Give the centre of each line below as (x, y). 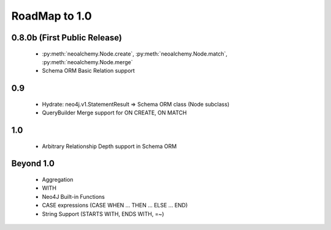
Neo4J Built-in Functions (74, 196)
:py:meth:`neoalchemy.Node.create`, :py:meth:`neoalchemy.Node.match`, (135, 54)
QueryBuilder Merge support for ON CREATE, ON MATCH (114, 113)
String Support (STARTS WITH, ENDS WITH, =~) (103, 213)
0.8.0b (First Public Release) (67, 38)
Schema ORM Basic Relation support (88, 71)
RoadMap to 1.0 (51, 16)
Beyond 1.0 (33, 164)
